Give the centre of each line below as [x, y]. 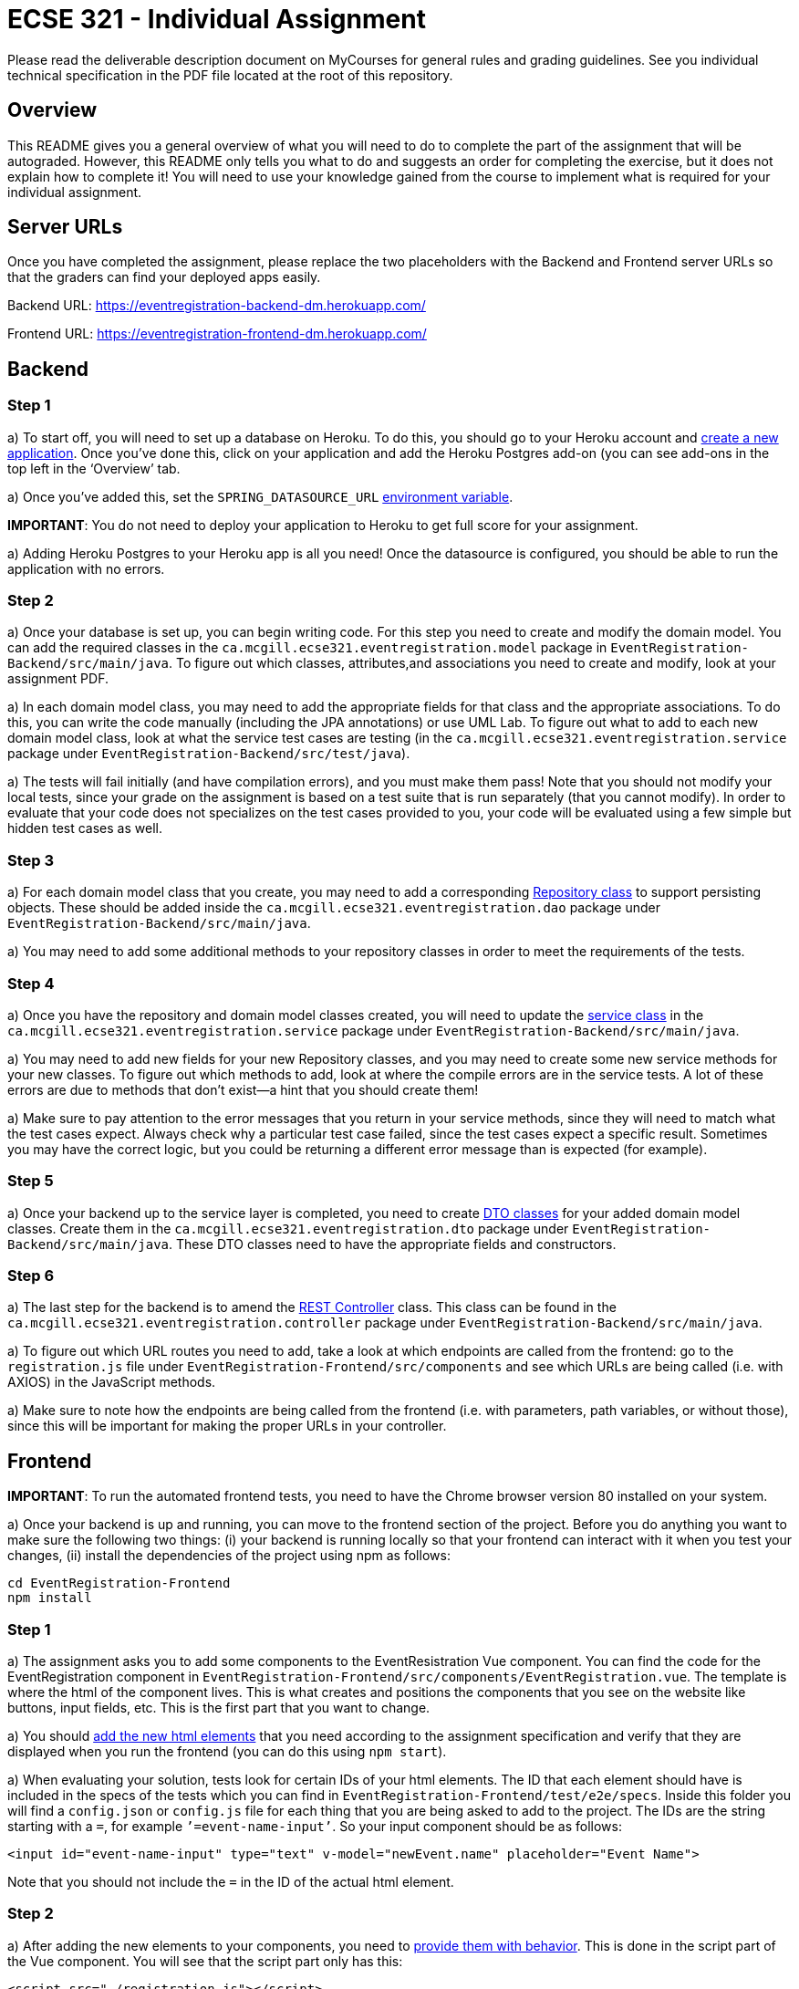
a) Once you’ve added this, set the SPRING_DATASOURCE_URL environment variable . [260, 496]
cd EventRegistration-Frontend [119, 1583]
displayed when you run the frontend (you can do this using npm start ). [227, 1751]
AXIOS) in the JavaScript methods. [112, 1382]
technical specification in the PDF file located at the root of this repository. [230, 75]
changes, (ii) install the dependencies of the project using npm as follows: [229, 1556]
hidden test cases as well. [85, 828]
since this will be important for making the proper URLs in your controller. [227, 1426]
